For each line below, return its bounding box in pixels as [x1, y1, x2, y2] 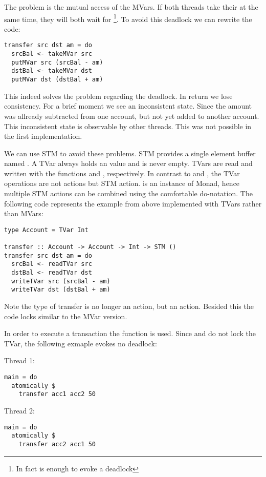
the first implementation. [4, 131, 82, 141]
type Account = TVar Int [4, 226, 88, 234]
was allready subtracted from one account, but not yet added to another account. [4, 110, 259, 121]
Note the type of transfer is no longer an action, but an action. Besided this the [4, 301, 254, 312]
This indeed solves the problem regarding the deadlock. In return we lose [4, 90, 233, 101]
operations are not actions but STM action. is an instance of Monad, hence [4, 178, 240, 189]
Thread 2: [4, 405, 35, 416]
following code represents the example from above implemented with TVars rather [4, 198, 262, 209]
